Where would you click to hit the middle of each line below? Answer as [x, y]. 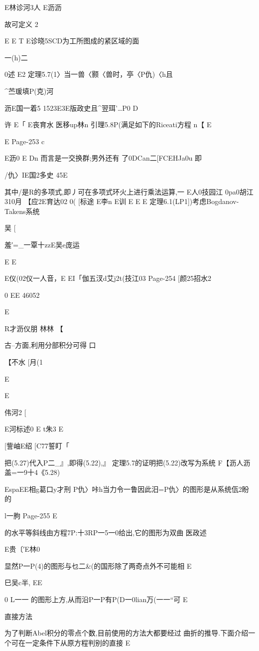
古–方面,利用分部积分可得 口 [50, 345]
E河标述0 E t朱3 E [34, 429]
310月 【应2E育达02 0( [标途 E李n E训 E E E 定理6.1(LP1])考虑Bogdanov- [122, 201]
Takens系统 [22, 211]
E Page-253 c [25, 141]
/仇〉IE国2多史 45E [36, 174]
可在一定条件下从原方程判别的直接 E [71, 642]
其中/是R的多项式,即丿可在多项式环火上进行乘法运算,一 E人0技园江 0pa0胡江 [129, 191]
